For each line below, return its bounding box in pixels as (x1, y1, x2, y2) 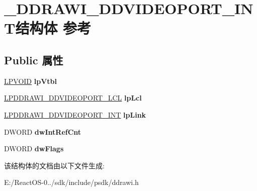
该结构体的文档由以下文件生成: (4, 160, 105, 170)
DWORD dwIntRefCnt (4, 126, 81, 137)
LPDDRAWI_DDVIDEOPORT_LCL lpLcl (4, 92, 142, 103)
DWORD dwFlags (4, 143, 64, 154)
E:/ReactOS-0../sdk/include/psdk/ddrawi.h (4, 177, 139, 187)
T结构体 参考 (4, 18, 92, 38)
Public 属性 (4, 52, 63, 67)
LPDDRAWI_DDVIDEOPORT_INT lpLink (4, 109, 146, 120)
